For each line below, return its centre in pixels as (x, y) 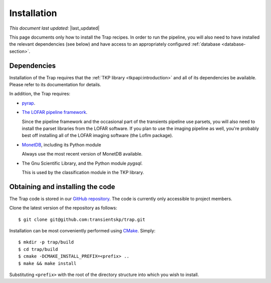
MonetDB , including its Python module (61, 145)
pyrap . (28, 103)
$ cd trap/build (38, 249)
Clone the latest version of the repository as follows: (63, 208)
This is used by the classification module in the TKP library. (83, 172)
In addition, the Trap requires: (40, 94)
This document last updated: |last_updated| (54, 28)
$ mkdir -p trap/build (46, 242)
